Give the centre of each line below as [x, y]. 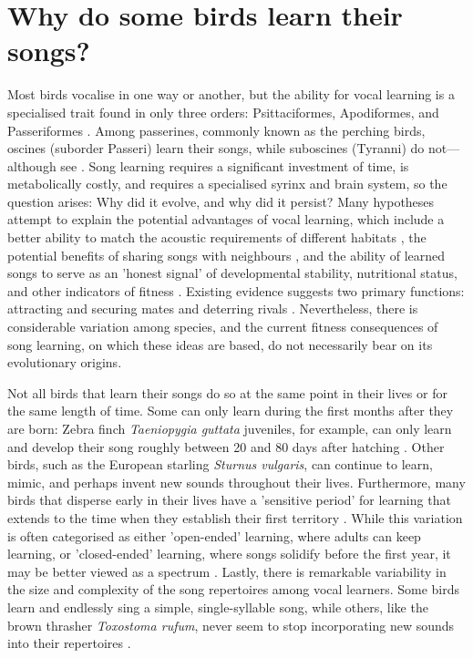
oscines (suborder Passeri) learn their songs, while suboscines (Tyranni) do [216, 148]
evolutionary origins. [65, 362]
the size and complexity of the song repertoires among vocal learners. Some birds [234, 589]
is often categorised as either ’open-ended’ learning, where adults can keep [214, 535]
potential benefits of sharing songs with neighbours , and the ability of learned [226, 255]
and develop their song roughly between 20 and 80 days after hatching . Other [226, 446]
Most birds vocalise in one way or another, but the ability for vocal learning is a [231, 94]
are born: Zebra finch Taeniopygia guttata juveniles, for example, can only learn [230, 428]
